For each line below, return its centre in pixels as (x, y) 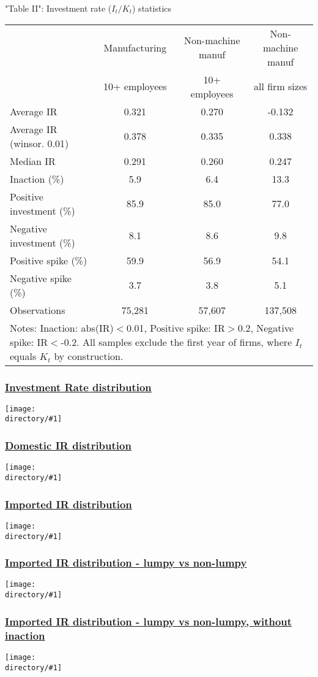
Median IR (33, 161)
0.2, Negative (266, 327)
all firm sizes (281, 86)
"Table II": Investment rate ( (58, 8)
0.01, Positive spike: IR (176, 327)
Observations (38, 310)
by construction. (89, 356)
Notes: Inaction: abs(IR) (62, 327)
